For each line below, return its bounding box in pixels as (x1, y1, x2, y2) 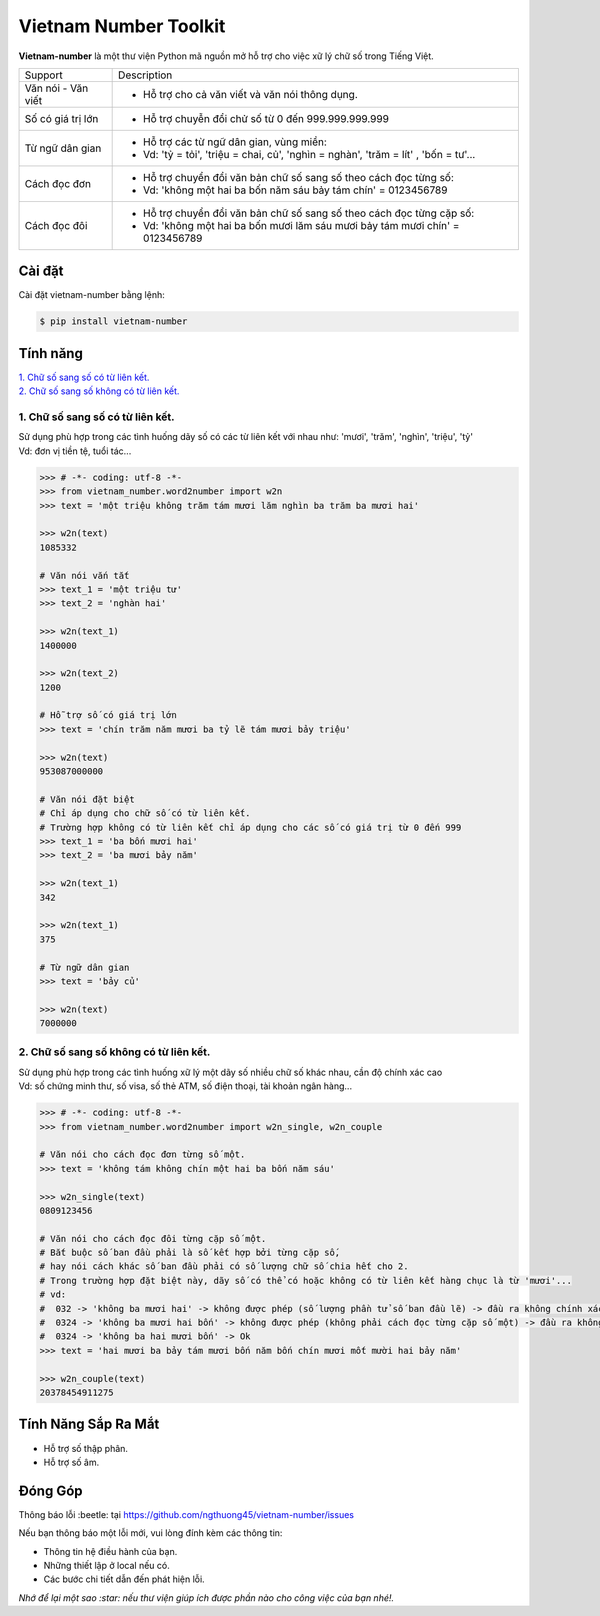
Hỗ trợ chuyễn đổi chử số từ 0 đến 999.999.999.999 (143, 111, 390, 125)
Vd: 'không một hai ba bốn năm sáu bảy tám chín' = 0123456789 (143, 183, 448, 197)
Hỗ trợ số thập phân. (43, 1442, 129, 1454)
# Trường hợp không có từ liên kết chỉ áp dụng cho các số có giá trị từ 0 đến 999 (39, 821, 462, 833)
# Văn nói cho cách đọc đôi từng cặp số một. (39, 1233, 267, 1244)
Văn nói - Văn (24, 81, 89, 95)
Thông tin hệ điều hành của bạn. (43, 1545, 178, 1557)
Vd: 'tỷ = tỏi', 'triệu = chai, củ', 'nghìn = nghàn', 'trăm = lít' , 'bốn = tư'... (143, 147, 476, 161)
